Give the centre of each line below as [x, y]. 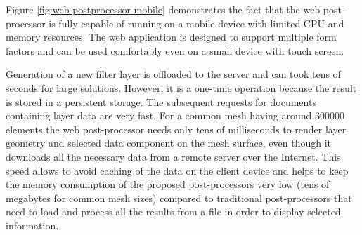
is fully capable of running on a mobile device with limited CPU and [196, 23]
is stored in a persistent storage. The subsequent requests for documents [161, 101]
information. [32, 225]
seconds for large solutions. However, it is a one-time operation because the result [181, 87]
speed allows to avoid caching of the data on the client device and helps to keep [177, 170]
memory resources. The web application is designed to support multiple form [171, 37]
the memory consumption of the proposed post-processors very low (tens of [168, 184]
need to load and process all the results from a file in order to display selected [173, 211]
